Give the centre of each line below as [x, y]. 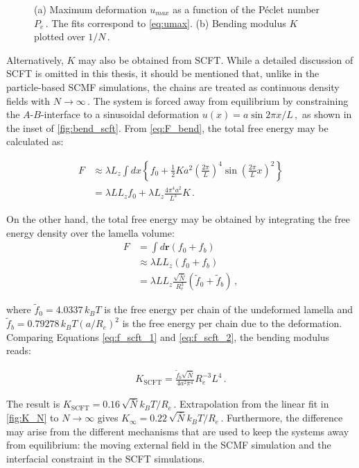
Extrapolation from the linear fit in [254, 404]
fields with [28, 100]
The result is [33, 404]
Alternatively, [35, 59]
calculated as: [35, 141]
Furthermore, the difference [285, 418]
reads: [19, 350]
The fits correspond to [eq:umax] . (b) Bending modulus [169, 23]
